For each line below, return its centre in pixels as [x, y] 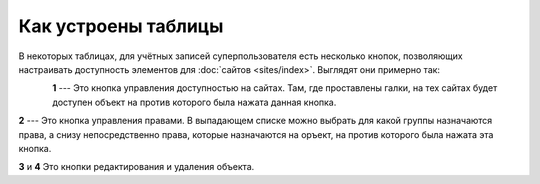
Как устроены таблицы [121, 26]
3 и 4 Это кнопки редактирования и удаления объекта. [136, 167]
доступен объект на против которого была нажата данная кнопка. [194, 102]
